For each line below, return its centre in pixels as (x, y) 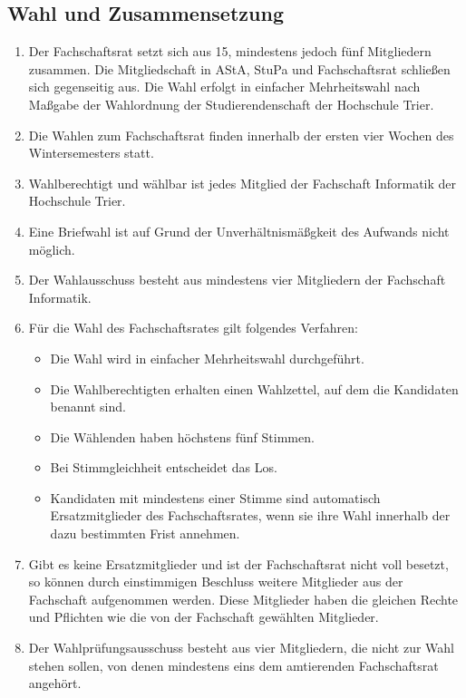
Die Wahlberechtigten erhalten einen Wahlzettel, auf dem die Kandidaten (254, 388)
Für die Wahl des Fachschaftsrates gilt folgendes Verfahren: (193, 328)
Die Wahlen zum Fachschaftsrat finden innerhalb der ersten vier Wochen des (241, 135)
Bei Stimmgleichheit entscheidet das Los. (164, 467)
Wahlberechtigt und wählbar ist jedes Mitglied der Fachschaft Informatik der (243, 183)
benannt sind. (88, 407)
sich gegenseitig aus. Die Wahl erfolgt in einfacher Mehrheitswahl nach (224, 87)
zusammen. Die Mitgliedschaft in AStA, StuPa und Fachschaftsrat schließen (239, 68)
